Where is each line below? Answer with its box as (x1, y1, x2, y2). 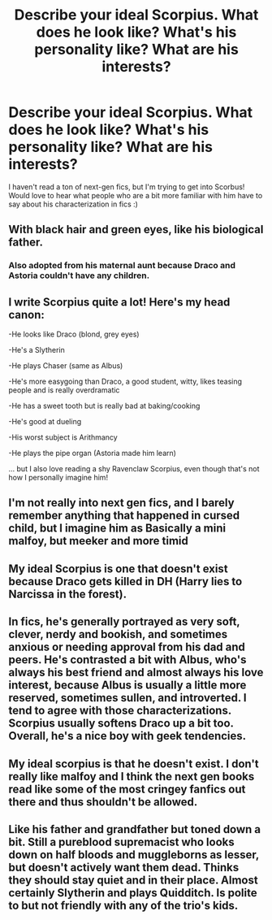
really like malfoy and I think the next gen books (8, 770, 255, 783)
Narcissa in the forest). (8, 587, 127, 601)
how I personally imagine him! (8, 473, 108, 483)
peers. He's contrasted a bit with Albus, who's (8, 653, 247, 667)
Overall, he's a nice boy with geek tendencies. (8, 729, 247, 743)
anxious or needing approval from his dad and (8, 640, 246, 654)
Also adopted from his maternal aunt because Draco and (8, 260, 235, 271)
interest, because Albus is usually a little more (8, 679, 247, 692)
